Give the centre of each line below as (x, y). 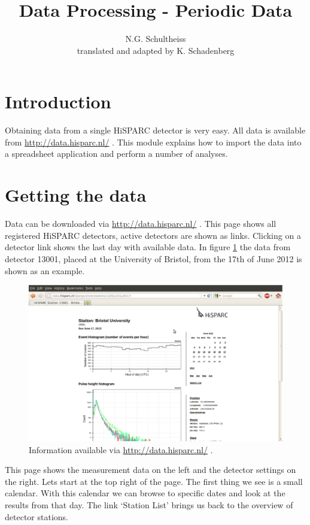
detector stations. (37, 516)
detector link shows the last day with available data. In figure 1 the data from (148, 247)
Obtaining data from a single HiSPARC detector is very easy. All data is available (155, 130)
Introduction (58, 101)
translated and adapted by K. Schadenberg (156, 50)
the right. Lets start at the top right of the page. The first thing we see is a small (154, 481)
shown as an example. (45, 270)
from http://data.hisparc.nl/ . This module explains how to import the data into (153, 142)
